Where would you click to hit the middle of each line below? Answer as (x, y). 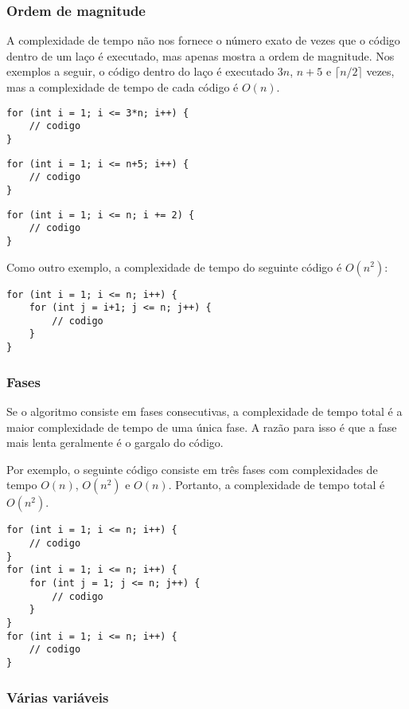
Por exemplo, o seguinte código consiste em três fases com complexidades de (192, 469)
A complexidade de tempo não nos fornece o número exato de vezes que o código (203, 40)
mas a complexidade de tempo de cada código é (123, 87)
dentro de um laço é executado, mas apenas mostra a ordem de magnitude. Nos (201, 55)
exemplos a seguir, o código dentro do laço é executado (140, 71)
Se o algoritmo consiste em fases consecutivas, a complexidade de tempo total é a (204, 411)
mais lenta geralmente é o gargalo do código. (115, 443)
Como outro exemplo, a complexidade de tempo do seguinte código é (174, 266)
